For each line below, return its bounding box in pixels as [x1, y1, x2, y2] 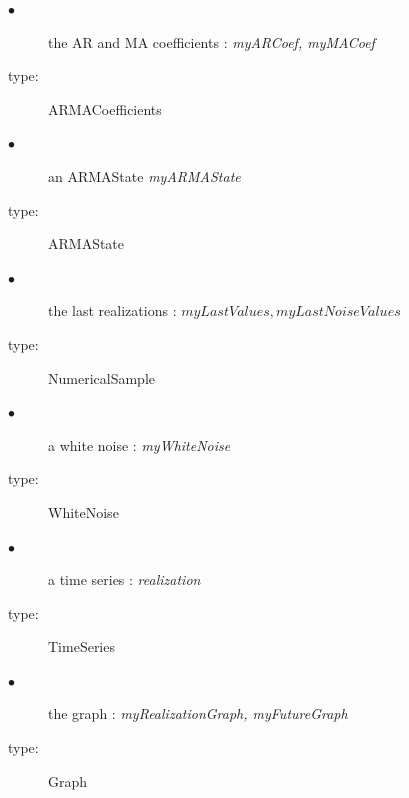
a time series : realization [48, 569, 201, 590]
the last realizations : [48, 300, 177, 321]
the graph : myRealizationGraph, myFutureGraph [48, 703, 348, 724]
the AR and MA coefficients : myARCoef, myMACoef [48, 31, 375, 52]
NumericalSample [48, 367, 155, 388]
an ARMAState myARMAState [48, 165, 241, 186]
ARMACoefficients [48, 98, 162, 119]
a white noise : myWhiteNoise [48, 434, 231, 455]
